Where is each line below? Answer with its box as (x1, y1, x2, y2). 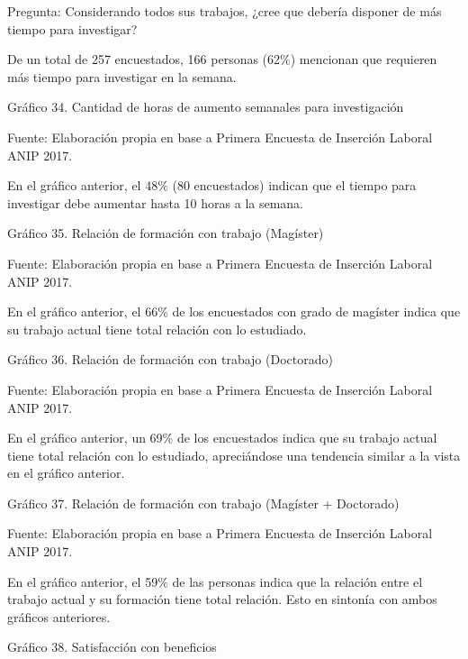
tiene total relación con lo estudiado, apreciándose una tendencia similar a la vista (7, 445, 461, 464)
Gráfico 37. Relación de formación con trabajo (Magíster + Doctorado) (7, 493, 400, 512)
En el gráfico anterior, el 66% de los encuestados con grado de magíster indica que (7, 302, 461, 321)
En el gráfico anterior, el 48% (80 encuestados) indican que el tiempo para (7, 176, 417, 195)
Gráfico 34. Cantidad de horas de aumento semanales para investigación (7, 97, 404, 116)
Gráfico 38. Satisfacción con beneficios (7, 637, 217, 656)
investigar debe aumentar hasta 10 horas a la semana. (7, 193, 304, 212)
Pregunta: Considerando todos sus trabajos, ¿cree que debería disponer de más (7, 2, 442, 20)
